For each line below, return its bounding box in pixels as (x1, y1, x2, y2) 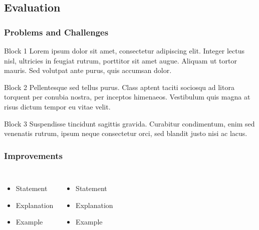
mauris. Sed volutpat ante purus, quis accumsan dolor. (4, 65, 172, 75)
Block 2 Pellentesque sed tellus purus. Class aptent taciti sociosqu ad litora (4, 81, 234, 92)
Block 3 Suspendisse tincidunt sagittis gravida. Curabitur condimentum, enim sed (4, 118, 255, 128)
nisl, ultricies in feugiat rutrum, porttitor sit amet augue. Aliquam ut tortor (4, 55, 237, 65)
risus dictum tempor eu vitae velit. (4, 101, 111, 111)
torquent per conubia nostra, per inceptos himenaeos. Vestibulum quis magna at (4, 91, 250, 102)
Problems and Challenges (4, 25, 109, 38)
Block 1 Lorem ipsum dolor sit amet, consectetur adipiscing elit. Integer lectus (4, 45, 244, 55)
